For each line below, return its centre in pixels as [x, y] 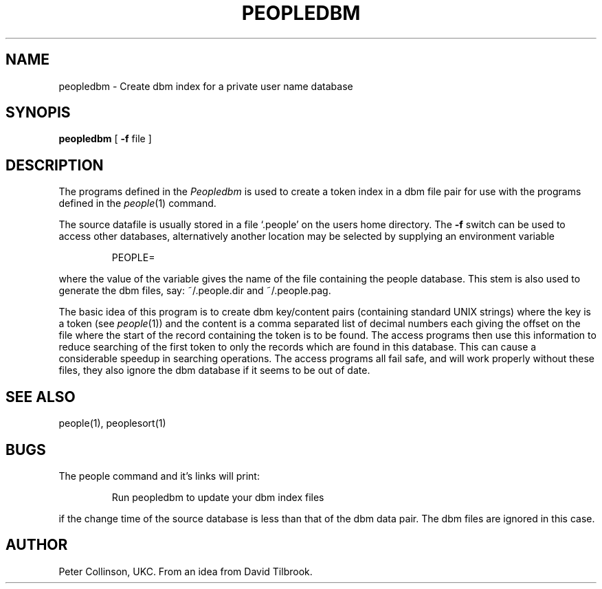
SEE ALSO [41, 397]
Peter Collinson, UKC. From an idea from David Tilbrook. [186, 571]
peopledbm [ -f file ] [105, 139]
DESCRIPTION [55, 165]
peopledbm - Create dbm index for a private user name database [206, 86]
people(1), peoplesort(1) [112, 423]
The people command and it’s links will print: [159, 476]
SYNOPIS [38, 113]
